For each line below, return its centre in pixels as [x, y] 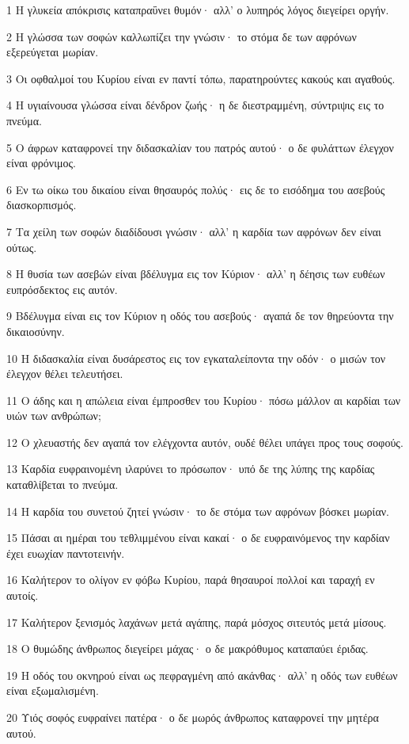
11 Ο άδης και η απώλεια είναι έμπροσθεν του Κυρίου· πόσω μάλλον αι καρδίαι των [204, 400]
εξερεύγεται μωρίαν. [53, 52]
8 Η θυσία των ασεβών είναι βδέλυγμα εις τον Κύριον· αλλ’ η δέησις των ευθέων [196, 274]
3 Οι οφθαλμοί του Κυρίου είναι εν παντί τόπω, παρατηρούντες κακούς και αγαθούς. [201, 78]
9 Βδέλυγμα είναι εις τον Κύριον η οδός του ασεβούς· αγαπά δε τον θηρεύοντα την [200, 316]
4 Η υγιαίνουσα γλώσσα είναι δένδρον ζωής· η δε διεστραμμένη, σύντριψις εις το [195, 105]
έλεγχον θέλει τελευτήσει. [65, 374]
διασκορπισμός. [42, 205]
